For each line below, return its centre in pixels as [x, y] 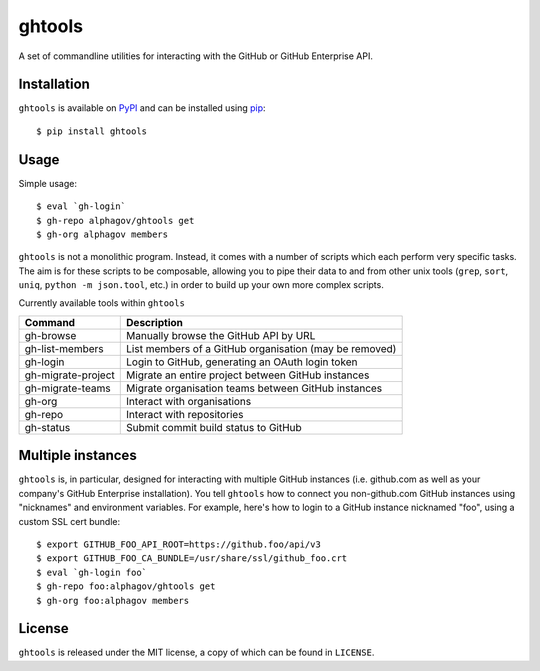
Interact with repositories [185, 414]
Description [155, 322]
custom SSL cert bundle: [69, 521]
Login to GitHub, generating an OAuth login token [242, 362]
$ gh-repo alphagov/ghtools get [115, 220]
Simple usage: [48, 183]
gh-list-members [64, 348]
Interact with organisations [189, 401]
